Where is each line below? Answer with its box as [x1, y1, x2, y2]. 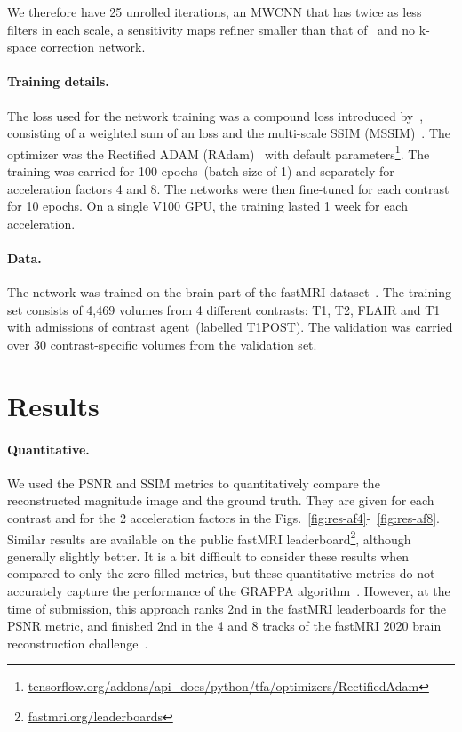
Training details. [7, 72, 109, 91]
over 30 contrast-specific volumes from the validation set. [7, 334, 317, 353]
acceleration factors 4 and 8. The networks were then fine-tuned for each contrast [7, 179, 450, 197]
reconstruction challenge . [7, 633, 148, 652]
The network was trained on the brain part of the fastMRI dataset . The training [7, 283, 451, 302]
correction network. [40, 37, 146, 56]
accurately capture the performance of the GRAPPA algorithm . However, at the [7, 581, 450, 599]
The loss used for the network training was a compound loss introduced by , [7, 106, 424, 125]
